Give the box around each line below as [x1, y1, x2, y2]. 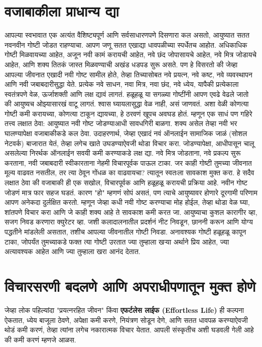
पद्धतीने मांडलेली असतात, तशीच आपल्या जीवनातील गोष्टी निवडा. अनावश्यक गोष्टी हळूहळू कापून [5, 226, 246, 237]
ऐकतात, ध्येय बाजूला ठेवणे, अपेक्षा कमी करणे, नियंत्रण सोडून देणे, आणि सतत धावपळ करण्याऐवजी [5, 314, 248, 325]
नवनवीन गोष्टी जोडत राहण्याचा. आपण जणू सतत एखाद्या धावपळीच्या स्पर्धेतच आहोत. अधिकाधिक [5, 39, 247, 50]
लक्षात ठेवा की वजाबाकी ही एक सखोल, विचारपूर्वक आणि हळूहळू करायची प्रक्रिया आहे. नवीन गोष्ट [5, 177, 247, 188]
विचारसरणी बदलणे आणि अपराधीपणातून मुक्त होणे [5, 275, 256, 296]
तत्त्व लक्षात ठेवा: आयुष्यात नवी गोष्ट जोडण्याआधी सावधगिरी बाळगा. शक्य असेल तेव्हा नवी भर [5, 118, 237, 129]
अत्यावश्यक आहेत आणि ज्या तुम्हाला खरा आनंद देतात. [5, 246, 141, 257]
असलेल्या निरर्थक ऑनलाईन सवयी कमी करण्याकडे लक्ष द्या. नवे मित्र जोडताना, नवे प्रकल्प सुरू [5, 148, 241, 158]
